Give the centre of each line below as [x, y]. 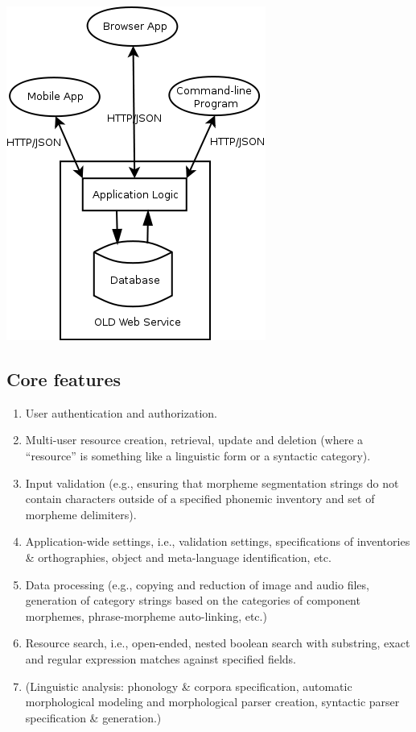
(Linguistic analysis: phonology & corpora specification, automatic [189, 686]
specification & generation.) [93, 717]
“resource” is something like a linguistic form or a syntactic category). [198, 455]
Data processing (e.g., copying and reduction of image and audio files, [197, 584]
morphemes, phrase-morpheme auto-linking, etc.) [146, 616]
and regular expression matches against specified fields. [161, 658]
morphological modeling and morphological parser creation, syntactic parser [212, 702]
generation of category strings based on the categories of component [193, 600]
